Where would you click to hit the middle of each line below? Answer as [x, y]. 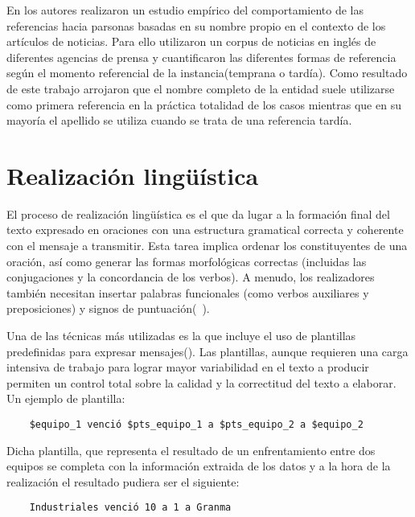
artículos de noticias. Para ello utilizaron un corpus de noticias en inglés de [191, 41]
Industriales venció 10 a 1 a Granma [130, 508]
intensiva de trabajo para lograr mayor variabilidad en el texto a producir [188, 367]
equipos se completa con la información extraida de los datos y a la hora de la [199, 466]
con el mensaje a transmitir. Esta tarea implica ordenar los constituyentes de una [207, 246]
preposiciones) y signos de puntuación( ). [108, 308]
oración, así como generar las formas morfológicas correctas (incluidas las [187, 261]
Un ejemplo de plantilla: [66, 398]
